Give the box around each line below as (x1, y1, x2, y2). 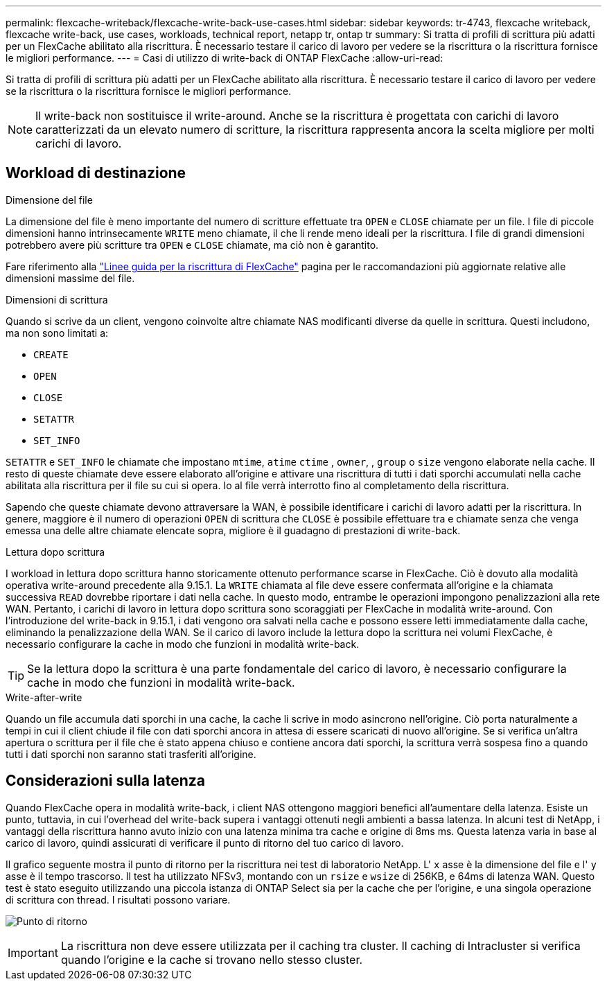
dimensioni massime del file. (6, 272, 135, 284)
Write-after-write (6, 691, 82, 703)
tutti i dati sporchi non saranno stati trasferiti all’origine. (6, 748, 256, 760)
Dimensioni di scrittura (6, 293, 108, 306)
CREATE (33, 349, 69, 360)
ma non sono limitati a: (6, 326, 109, 339)
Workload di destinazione (6, 164, 186, 182)
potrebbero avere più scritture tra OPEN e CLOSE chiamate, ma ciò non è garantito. (6, 238, 379, 251)
